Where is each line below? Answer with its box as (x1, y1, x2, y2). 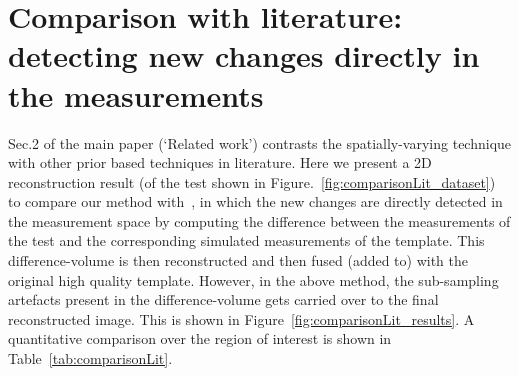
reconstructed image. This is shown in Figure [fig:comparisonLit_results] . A (8, 308, 475, 329)
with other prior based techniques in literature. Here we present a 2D (8, 152, 432, 173)
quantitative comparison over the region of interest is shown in (8, 328, 392, 349)
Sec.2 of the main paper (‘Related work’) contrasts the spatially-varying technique (8, 132, 512, 153)
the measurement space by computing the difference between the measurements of (8, 210, 511, 231)
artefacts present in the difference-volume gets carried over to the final (8, 289, 439, 310)
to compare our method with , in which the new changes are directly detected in (8, 191, 503, 212)
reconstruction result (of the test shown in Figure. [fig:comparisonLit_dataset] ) (8, 171, 496, 192)
